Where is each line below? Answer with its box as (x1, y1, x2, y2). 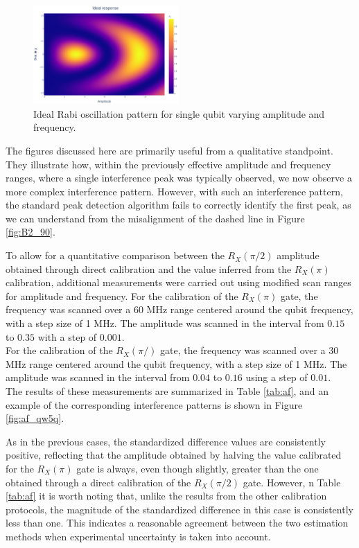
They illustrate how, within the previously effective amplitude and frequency (6, 157, 331, 171)
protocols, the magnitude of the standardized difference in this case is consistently (6, 502, 353, 516)
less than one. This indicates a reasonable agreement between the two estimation (6, 515, 349, 530)
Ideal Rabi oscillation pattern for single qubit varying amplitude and (33, 106, 325, 121)
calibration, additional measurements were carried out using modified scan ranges (6, 275, 351, 290)
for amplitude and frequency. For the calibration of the (6, 288, 238, 303)
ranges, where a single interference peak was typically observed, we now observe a (6, 170, 352, 185)
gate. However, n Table (243, 475, 341, 489)
